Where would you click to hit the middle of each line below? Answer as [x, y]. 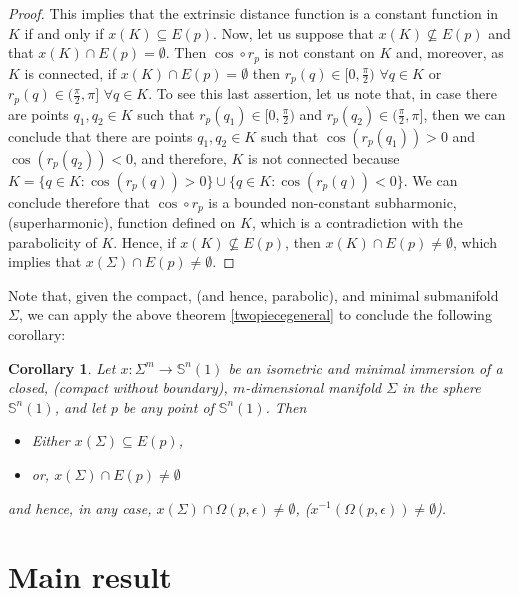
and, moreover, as [449, 52]
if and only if [64, 32]
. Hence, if [144, 241]
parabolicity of [52, 241]
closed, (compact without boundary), [118, 387]
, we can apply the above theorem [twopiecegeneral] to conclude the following [255, 314]
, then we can [464, 113]
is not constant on [319, 52]
